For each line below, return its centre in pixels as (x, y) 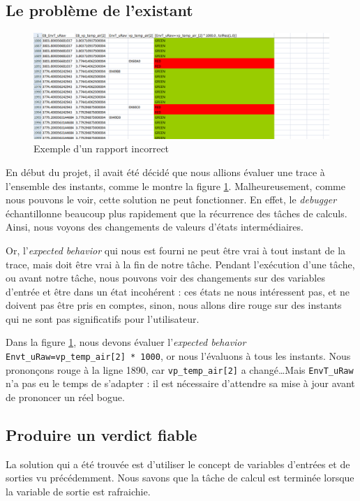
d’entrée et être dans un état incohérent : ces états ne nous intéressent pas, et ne (178, 291)
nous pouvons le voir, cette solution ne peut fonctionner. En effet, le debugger (171, 199)
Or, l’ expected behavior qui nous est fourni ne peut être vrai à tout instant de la (176, 250)
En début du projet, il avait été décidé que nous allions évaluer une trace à (165, 172)
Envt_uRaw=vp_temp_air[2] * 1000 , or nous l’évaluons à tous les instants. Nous (178, 356)
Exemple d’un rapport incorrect (102, 148)
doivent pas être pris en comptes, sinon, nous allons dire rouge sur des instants (174, 305)
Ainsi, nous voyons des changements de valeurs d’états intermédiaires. (155, 227)
